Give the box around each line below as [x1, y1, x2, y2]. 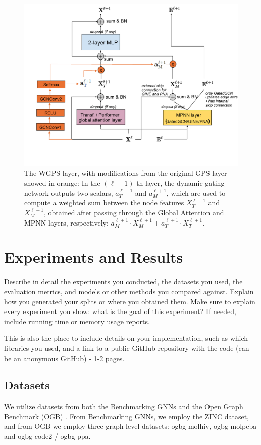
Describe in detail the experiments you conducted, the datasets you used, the [4, 276, 243, 287]
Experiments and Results [4, 247, 183, 268]
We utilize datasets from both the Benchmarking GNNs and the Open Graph [4, 401, 243, 412]
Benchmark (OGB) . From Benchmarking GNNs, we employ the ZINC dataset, [4, 411, 249, 421]
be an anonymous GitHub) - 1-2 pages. [4, 352, 125, 363]
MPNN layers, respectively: [24, 217, 109, 228]
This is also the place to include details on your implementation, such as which [4, 333, 248, 343]
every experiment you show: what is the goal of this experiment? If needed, [4, 306, 236, 317]
